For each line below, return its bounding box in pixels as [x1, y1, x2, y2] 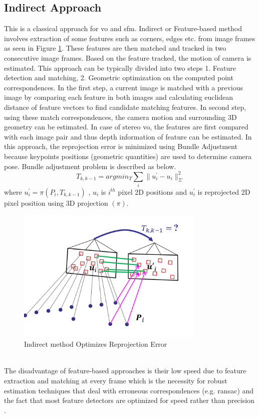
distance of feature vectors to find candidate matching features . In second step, [4, 101, 246, 112]
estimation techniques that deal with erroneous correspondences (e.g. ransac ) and [4, 385, 254, 395]
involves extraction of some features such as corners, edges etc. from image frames [4, 33, 255, 43]
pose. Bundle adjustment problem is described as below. [4, 161, 176, 171]
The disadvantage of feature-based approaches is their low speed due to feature [4, 365, 246, 376]
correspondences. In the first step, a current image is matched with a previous [4, 82, 243, 92]
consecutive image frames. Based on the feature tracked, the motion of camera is [4, 52, 251, 63]
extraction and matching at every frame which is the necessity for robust [4, 375, 227, 385]
